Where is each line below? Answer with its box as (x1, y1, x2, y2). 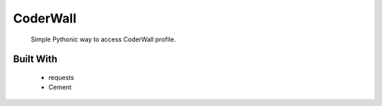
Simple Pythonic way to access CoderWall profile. (30, 35, 176, 44)
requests (48, 73, 74, 81)
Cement (48, 83, 72, 91)
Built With (13, 53, 58, 65)
